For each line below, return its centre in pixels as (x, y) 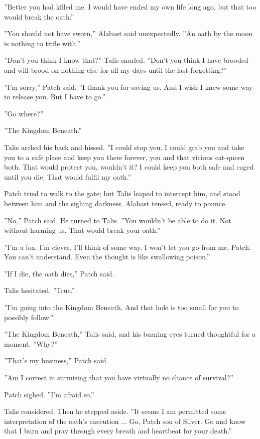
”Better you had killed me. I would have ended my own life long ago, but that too (130, 7)
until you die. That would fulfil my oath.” (68, 176)
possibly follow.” (29, 317)
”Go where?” (24, 113)
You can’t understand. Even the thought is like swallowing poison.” (107, 257)
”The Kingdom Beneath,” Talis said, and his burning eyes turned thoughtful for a (130, 334)
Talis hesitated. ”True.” (40, 290)
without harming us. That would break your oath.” (82, 230)
